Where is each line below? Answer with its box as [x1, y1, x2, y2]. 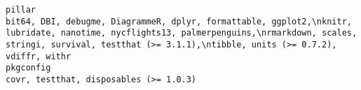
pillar [6, 5, 36, 15]
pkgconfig [6, 63, 51, 73]
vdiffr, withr [6, 51, 71, 61]
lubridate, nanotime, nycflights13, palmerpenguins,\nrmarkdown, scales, [6, 28, 357, 38]
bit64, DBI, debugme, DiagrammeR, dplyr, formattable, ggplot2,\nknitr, [6, 16, 352, 27]
